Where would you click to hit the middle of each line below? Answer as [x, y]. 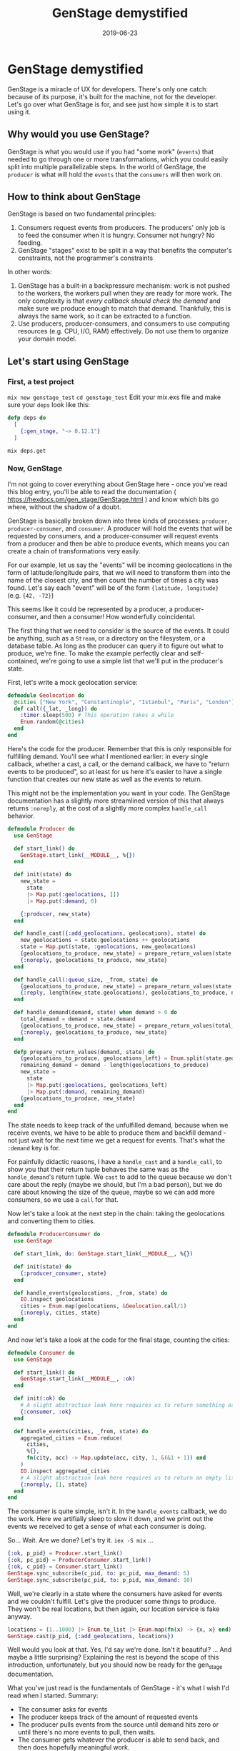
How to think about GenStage [74, 197]
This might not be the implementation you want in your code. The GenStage [119, 793]
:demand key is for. [34, 1148]
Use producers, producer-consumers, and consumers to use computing [124, 323]
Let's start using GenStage [68, 361]
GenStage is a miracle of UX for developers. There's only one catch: [108, 89]
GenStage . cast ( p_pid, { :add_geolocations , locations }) [91, 1636]
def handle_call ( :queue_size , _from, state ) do [86, 980]
